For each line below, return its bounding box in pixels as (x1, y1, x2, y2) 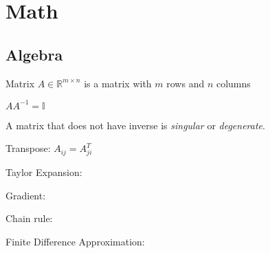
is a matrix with (84, 76, 152, 90)
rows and (166, 76, 205, 90)
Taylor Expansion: (5, 165, 82, 179)
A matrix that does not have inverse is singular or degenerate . (5, 118, 265, 132)
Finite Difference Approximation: (5, 234, 145, 248)
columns (216, 76, 251, 90)
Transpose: (5, 141, 51, 155)
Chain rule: (5, 211, 53, 225)
